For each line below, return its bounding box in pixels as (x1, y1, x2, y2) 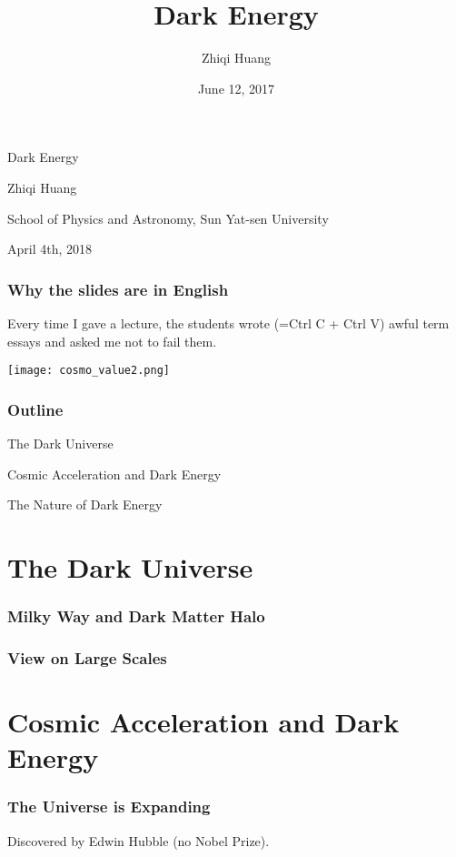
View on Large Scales (7, 646, 167, 669)
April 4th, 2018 (7, 239, 93, 258)
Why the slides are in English (7, 277, 229, 300)
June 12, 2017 (197, 78, 275, 97)
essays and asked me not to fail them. (7, 331, 217, 350)
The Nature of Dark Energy (7, 495, 163, 514)
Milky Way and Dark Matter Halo (7, 605, 265, 628)
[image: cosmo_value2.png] (7, 364, 170, 378)
